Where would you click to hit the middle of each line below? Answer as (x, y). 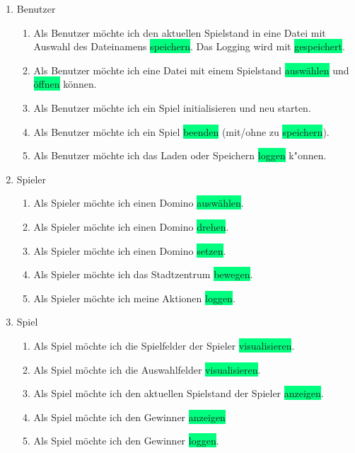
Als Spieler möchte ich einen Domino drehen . (131, 226)
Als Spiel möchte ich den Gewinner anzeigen (129, 417)
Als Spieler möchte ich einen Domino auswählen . (139, 203)
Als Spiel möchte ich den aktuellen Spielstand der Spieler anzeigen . (179, 393)
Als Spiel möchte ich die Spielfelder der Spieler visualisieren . (164, 345)
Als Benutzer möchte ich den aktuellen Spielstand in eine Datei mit (180, 32)
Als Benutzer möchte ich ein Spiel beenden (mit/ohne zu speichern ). (181, 131)
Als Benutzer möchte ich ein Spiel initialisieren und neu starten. (172, 107)
